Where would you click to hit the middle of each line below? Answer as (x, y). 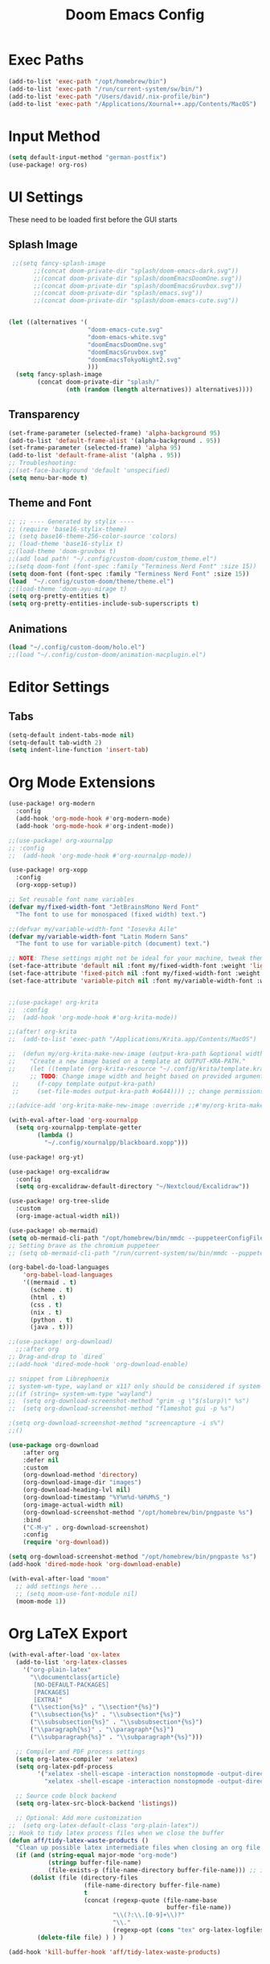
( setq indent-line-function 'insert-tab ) (79, 750)
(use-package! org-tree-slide (59, 1201)
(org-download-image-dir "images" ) (82, 1482)
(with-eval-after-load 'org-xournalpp (73, 1120)
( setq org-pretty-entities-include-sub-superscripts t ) (104, 604)
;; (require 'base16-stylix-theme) (68, 529)
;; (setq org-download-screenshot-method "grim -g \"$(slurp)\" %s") (129, 1401)
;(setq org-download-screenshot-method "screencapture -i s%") (117, 1423)
